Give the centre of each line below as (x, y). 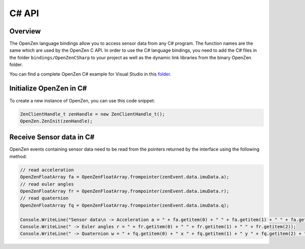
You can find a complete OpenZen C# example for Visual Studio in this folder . (90, 74)
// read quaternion (44, 198)
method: (18, 156)
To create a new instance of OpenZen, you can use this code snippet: (82, 100)
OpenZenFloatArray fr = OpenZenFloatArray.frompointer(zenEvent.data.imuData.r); (125, 191)
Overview (25, 31)
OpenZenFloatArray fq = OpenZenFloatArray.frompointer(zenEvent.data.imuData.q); (125, 205)
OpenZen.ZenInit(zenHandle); (56, 121)
